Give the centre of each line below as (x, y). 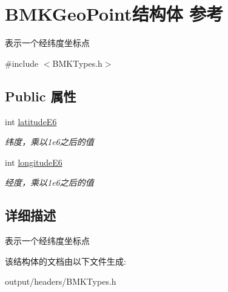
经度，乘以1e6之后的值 (49, 182)
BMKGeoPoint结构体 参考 (114, 14)
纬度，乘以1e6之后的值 (49, 142)
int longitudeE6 (34, 162)
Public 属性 (41, 96)
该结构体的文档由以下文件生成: (65, 261)
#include (22, 63)
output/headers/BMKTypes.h (61, 281)
